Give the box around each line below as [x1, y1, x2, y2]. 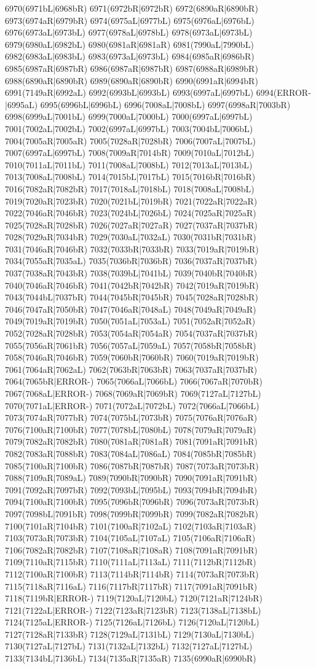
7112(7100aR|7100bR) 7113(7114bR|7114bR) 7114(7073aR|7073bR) [5, 567, 259, 580]
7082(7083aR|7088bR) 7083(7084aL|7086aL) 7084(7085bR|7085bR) [5, 447, 256, 460]
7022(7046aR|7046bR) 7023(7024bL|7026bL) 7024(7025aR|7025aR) [5, 206, 256, 219]
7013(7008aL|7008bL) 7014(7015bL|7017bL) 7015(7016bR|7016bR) [5, 170, 256, 183]
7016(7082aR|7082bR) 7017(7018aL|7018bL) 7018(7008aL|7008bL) [5, 182, 255, 195]
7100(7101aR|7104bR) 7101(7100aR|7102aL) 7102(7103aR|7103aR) [5, 519, 256, 532]
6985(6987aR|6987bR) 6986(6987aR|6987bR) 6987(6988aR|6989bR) [5, 61, 258, 74]
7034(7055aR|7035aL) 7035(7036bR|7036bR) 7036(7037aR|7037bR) [5, 254, 258, 267]
